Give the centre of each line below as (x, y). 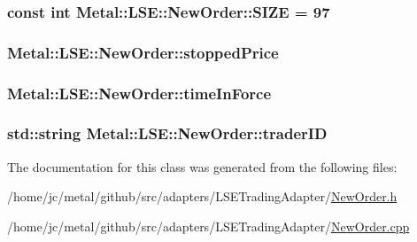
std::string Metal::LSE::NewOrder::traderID (167, 133)
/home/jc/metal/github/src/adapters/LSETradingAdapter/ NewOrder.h (202, 196)
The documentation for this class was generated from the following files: (202, 166)
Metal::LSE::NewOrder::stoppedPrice (143, 52)
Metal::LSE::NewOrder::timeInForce (139, 93)
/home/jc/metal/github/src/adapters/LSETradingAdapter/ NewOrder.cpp (208, 226)
